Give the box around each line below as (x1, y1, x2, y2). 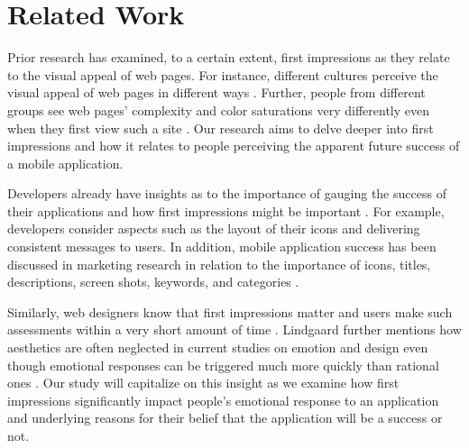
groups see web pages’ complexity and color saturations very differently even (7, 100, 429, 119)
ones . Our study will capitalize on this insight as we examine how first (7, 373, 400, 392)
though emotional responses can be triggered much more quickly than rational (7, 355, 439, 374)
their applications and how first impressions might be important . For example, (7, 201, 445, 220)
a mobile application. (7, 153, 124, 172)
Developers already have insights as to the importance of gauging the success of (7, 184, 446, 203)
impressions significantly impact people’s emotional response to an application (7, 390, 439, 409)
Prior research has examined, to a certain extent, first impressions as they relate (7, 48, 450, 67)
